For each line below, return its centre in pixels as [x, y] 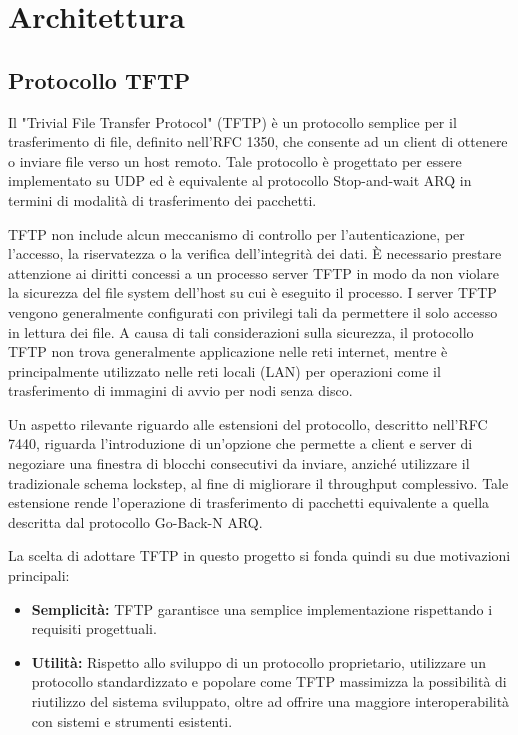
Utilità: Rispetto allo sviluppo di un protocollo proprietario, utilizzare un [258, 661]
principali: [39, 575]
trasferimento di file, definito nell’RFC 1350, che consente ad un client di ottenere [258, 141]
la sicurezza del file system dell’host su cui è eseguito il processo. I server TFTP [252, 292]
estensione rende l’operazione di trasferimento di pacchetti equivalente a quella [249, 502]
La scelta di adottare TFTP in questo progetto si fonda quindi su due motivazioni [259, 555]
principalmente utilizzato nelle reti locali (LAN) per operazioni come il [224, 370]
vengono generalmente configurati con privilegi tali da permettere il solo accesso [253, 311]
